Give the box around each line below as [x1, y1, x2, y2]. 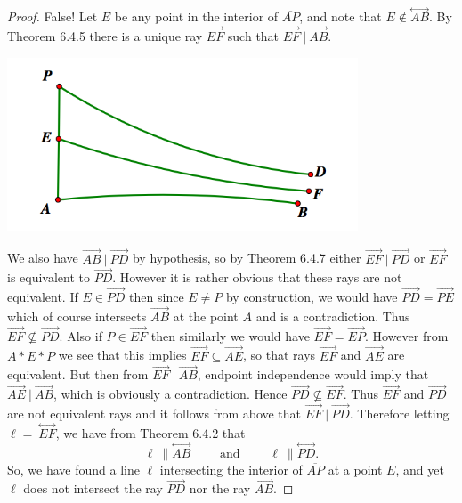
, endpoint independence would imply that [197, 365, 429, 384]
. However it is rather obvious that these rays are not [112, 268, 402, 287]
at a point [328, 459, 383, 478]
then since [129, 288, 184, 306]
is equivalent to [7, 268, 91, 287]
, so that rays [243, 345, 316, 364]
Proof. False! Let [7, 7, 98, 26]
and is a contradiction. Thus [255, 306, 410, 325]
